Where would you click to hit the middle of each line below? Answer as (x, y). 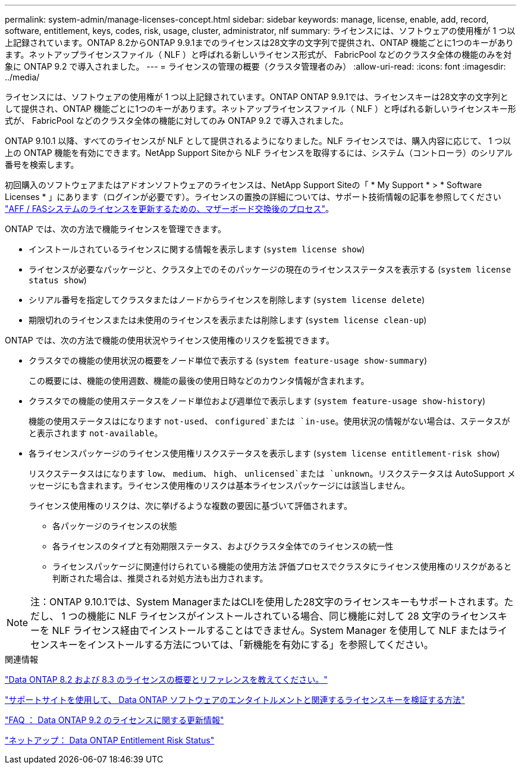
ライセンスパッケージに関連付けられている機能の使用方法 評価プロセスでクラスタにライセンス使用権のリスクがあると (282, 566)
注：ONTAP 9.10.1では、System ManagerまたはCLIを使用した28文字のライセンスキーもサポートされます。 (267, 602)
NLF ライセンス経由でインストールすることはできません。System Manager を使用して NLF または (270, 630)
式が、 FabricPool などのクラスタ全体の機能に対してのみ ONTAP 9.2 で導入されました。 (177, 121)
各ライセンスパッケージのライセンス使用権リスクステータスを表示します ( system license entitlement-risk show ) (264, 453)
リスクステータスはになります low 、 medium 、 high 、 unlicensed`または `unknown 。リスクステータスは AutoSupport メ (272, 473)
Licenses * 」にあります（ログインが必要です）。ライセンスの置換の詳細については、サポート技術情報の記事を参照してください (253, 197)
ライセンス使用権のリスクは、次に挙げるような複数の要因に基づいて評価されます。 (190, 506)
